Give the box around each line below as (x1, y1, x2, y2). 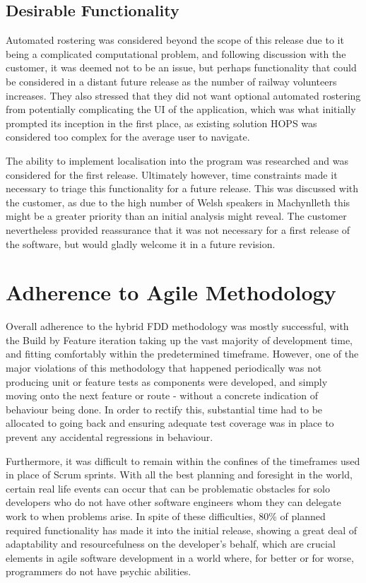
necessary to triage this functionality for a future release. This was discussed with (6, 181, 359, 196)
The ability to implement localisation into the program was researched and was (6, 153, 348, 167)
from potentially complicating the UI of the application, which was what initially (6, 102, 356, 117)
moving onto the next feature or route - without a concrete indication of (6, 388, 318, 403)
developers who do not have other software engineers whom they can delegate (6, 495, 341, 510)
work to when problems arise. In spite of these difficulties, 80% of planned (6, 508, 326, 523)
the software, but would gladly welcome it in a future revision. (6, 236, 276, 251)
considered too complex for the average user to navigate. (6, 129, 250, 144)
